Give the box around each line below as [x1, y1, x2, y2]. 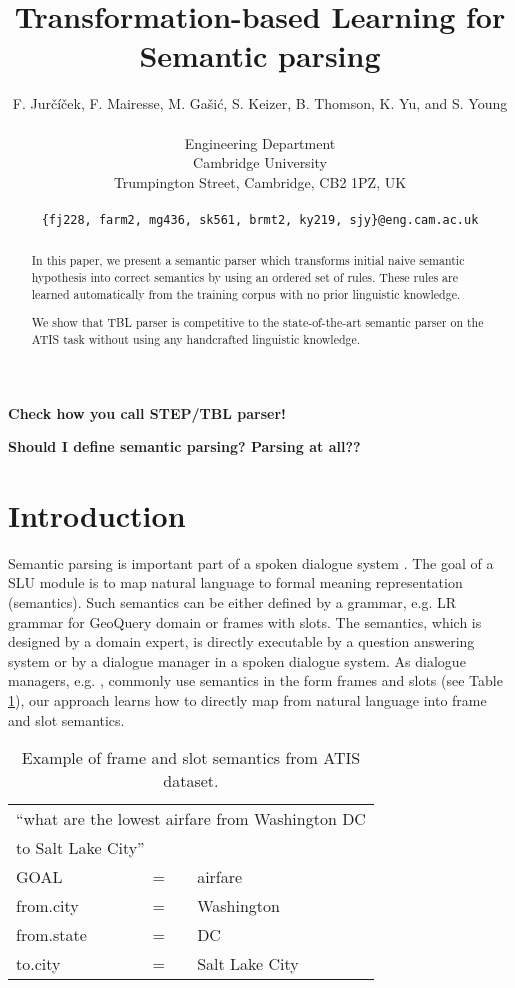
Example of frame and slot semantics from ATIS [21, 746, 361, 770]
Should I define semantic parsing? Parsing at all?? [8, 436, 361, 457]
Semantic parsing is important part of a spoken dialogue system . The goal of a [8, 552, 494, 573]
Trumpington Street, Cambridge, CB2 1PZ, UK [113, 171, 407, 192]
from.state [16, 923, 87, 947]
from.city [16, 894, 79, 918]
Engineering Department [184, 132, 336, 153]
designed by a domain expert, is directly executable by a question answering [8, 631, 475, 652]
